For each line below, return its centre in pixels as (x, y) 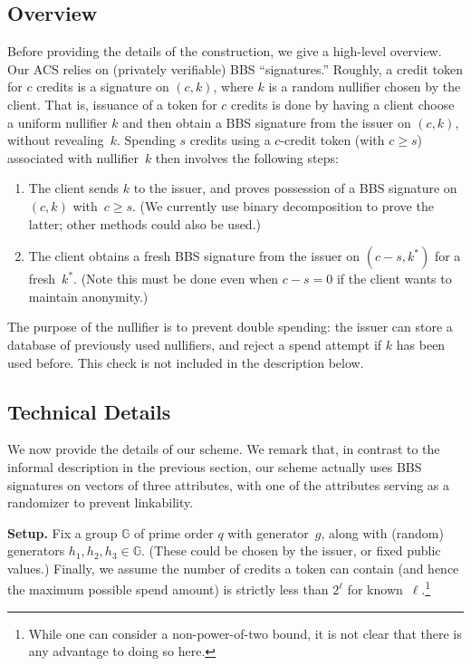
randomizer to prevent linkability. (101, 502)
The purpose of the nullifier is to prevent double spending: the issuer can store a (230, 327)
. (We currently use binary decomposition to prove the (283, 205)
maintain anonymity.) (88, 296)
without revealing (56, 140)
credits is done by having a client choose (343, 104)
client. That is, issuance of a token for (112, 104)
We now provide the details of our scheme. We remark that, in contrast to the (224, 449)
